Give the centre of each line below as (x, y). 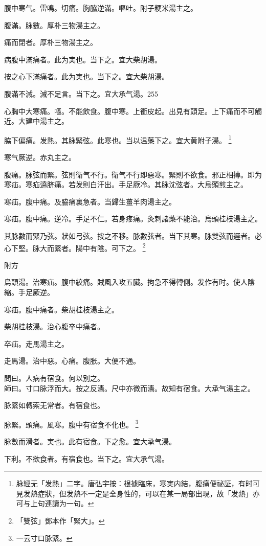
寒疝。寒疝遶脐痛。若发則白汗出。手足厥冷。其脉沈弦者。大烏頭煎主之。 (126, 184)
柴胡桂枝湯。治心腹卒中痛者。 (54, 326)
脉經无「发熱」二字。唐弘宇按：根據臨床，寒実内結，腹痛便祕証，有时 (134, 483)
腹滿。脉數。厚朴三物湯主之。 (54, 25)
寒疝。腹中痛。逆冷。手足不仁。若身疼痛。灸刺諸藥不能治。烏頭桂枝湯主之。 (133, 219)
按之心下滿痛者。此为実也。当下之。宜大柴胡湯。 (86, 76)
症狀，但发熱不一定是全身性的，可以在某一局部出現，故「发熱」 (145, 493)
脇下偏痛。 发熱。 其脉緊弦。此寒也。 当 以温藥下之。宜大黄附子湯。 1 (118, 139)
